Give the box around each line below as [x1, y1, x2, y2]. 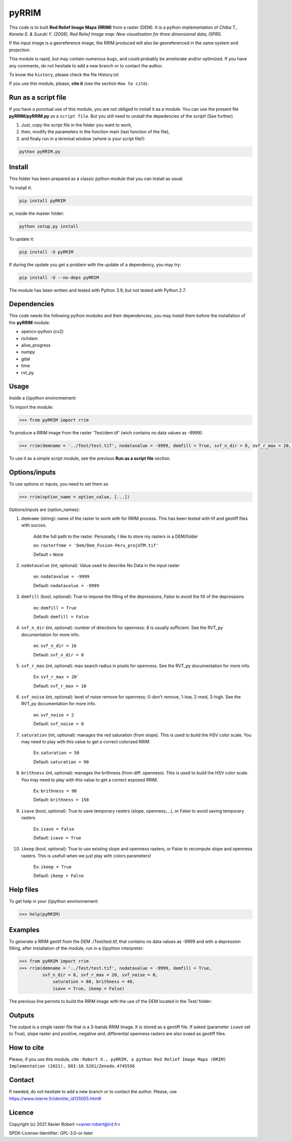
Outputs [9, 1011, 35, 1020]
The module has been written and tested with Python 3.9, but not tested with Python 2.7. [9, 287, 186, 293]
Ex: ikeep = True [33, 864, 72, 870]
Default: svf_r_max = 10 [33, 683, 87, 689]
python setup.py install [19, 224, 79, 229]
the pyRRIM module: [9, 320, 51, 326]
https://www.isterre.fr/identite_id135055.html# [9, 1096, 102, 1101]
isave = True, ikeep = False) [53, 986, 125, 991]
